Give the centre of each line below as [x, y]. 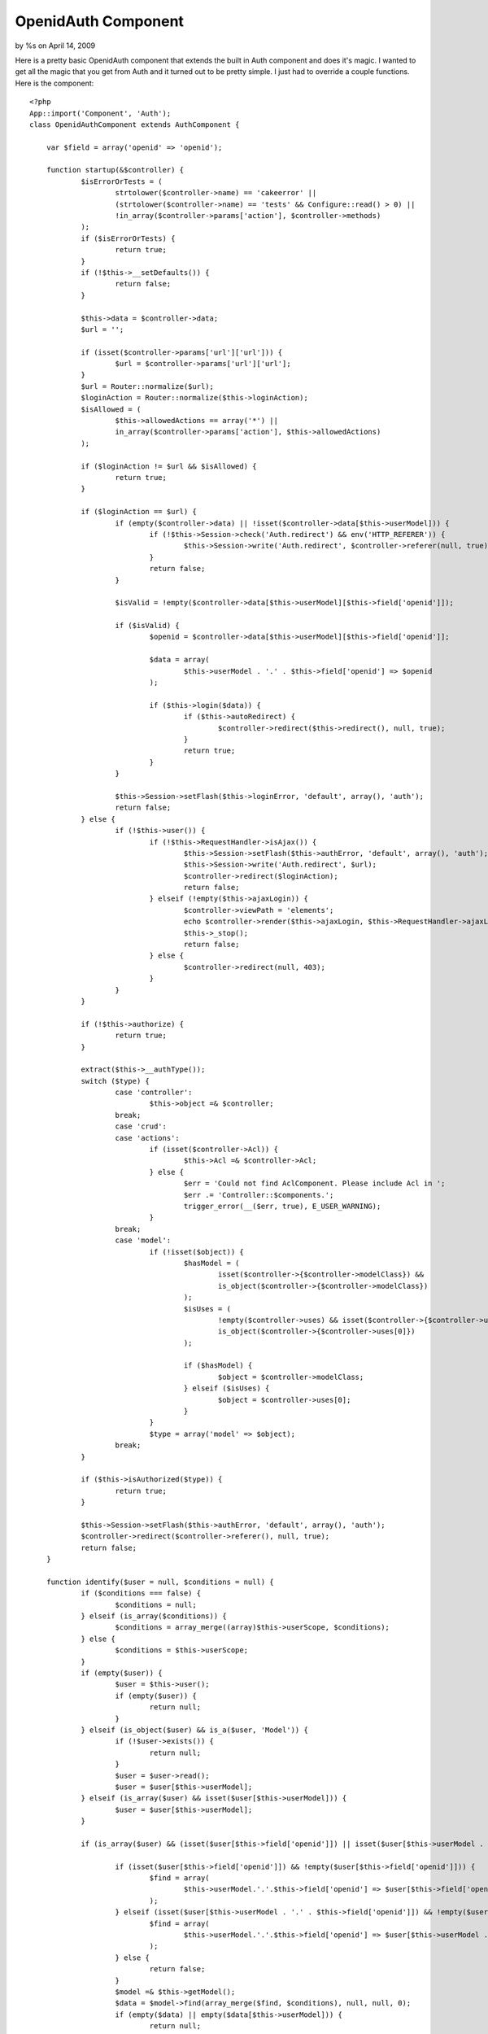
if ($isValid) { [148, 626]
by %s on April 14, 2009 [55, 46]
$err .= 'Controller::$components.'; [259, 1195]
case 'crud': [141, 1126]
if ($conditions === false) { [141, 1593]
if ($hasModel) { [218, 1366]
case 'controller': [154, 1093]
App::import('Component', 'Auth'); [100, 113]
